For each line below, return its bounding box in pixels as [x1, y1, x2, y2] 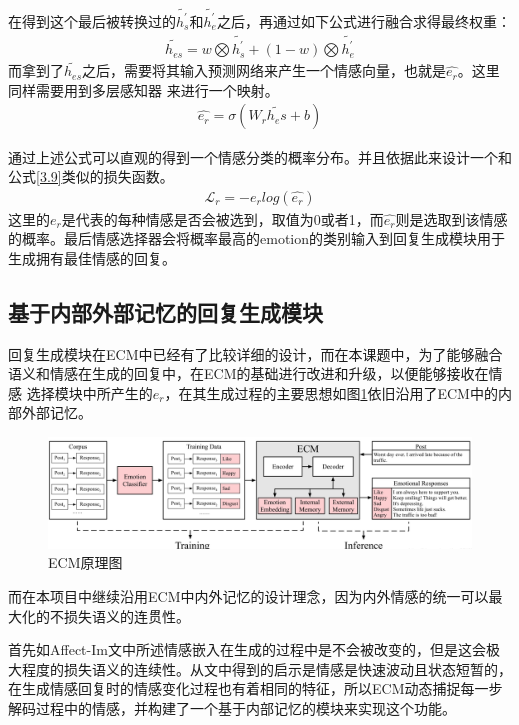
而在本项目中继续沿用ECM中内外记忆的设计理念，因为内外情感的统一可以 [8, 586, 489, 607]
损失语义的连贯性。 [63, 605, 190, 626]
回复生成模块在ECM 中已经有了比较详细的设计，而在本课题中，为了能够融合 [8, 343, 503, 364]
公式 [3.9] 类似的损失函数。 [8, 166, 174, 187]
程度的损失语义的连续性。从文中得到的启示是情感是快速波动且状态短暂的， [21, 658, 512, 679]
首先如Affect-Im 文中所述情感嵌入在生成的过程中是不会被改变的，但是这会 [8, 639, 486, 660]
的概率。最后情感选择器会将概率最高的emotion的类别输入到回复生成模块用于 [8, 228, 505, 249]
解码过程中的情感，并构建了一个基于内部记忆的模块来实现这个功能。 [8, 698, 456, 719]
